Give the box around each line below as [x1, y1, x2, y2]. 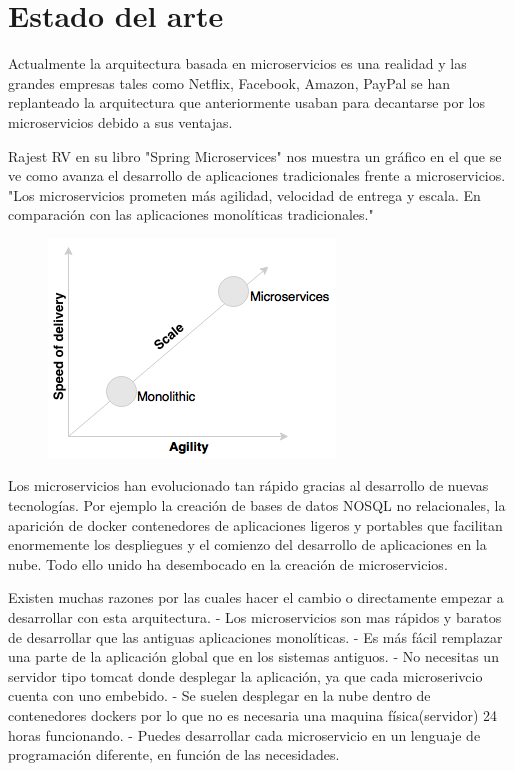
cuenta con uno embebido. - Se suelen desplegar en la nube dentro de [8, 685, 431, 706]
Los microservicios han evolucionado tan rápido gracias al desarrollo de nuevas [8, 475, 489, 496]
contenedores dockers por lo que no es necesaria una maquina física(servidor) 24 [8, 705, 498, 725]
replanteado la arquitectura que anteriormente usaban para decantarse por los [8, 92, 485, 113]
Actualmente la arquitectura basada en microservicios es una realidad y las [8, 53, 467, 74]
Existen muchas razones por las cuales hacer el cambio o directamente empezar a [8, 587, 504, 608]
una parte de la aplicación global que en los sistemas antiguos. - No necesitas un [8, 646, 499, 667]
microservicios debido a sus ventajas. [8, 111, 233, 132]
